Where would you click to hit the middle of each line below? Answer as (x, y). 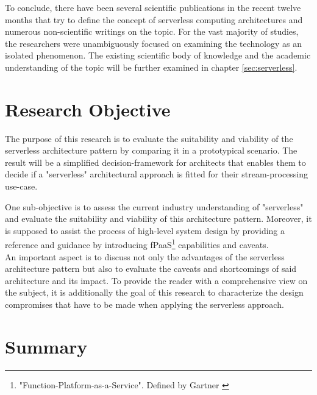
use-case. (21, 186)
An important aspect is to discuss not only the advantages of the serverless (145, 256)
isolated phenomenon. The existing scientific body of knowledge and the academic (158, 55)
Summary (46, 346)
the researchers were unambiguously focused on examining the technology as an (154, 43)
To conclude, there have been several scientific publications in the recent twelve (153, 7)
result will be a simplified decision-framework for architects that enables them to (155, 162)
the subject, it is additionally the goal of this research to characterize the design (154, 292)
